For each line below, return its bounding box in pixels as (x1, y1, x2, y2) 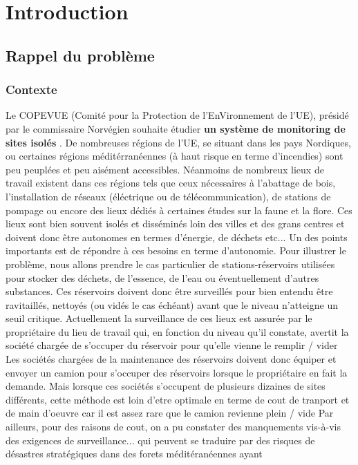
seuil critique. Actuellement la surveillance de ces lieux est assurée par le (6, 311, 312, 325)
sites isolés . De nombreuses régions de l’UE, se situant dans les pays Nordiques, (6, 135, 351, 149)
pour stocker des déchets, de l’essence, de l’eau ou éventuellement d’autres (6, 270, 319, 285)
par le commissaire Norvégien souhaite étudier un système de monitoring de (6, 121, 346, 135)
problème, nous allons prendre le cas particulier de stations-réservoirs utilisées (6, 256, 335, 271)
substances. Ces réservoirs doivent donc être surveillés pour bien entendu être (6, 284, 333, 298)
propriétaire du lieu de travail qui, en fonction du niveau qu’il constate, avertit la (6, 324, 349, 339)
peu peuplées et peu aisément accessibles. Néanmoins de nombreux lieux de (6, 162, 324, 176)
